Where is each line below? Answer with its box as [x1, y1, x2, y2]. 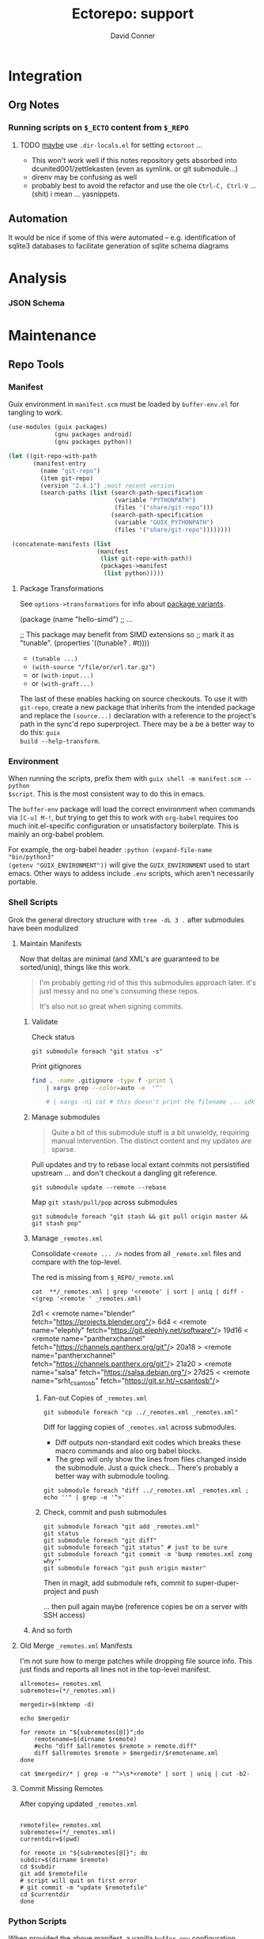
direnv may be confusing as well [31, 172, 138, 182]
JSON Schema [8, 297, 65, 309]
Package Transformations [19, 584, 104, 593]
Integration [8, 66, 83, 85]
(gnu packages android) [54, 430, 133, 439]
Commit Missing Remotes [19, 1784, 104, 1793]
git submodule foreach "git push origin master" [43, 1564, 207, 1573]
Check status [31, 1032, 75, 1041]
